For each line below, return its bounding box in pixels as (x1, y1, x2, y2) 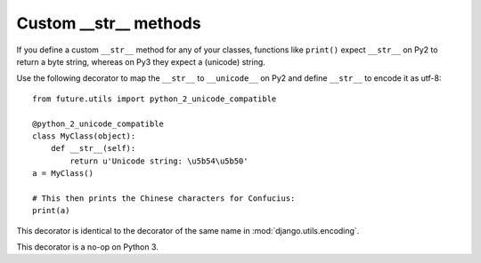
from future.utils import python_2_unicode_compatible (32, 93, 277, 104)
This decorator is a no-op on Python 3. (16, 242, 159, 252)
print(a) (32, 205, 70, 216)
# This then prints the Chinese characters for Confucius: (32, 193, 296, 203)
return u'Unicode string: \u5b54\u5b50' (69, 155, 249, 166)
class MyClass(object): (32, 131, 136, 141)
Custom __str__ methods (16, 13, 201, 33)
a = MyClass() (32, 169, 94, 179)
